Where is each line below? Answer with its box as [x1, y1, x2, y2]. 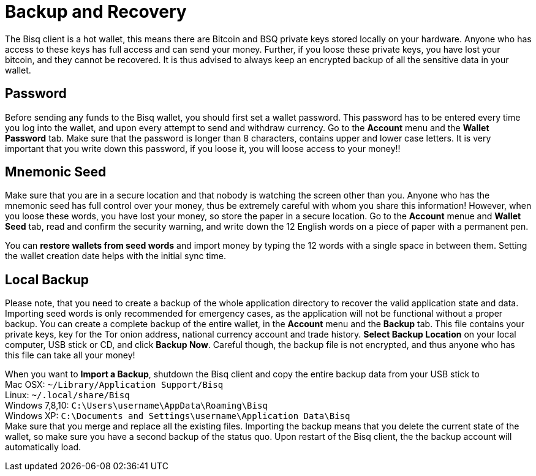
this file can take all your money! [5, 350, 135, 361]
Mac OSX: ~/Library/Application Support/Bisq [5, 379, 224, 390]
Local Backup [5, 271, 89, 287]
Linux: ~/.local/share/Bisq [5, 390, 130, 401]
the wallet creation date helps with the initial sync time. [5, 251, 226, 262]
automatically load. [5, 442, 81, 453]
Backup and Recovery [5, 1, 187, 22]
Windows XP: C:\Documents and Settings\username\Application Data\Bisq [5, 410, 350, 421]
